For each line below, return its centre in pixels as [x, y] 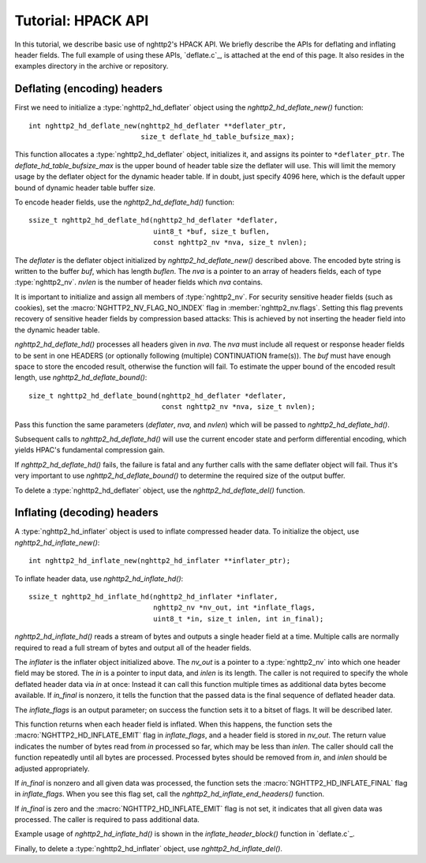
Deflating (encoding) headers [89, 89]
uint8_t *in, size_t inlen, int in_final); [238, 619]
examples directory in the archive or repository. [92, 66]
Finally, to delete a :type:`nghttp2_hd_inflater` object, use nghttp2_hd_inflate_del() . [149, 848]
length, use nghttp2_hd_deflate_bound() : [81, 377]
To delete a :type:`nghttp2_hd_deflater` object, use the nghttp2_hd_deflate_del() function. [160, 490]
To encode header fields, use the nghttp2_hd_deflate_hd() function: [125, 202]
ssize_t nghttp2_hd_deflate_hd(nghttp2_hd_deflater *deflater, [153, 220]
